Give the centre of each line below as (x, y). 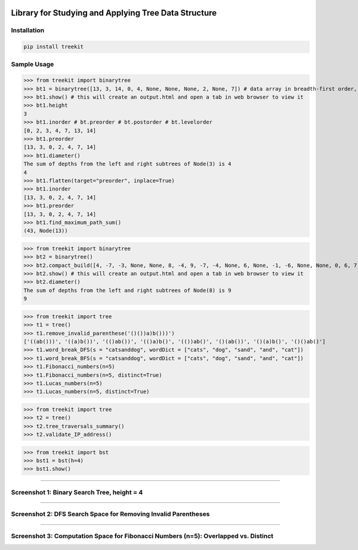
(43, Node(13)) (46, 231)
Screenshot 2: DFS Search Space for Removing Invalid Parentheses (110, 514)
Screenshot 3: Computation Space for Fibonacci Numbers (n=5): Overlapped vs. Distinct (142, 536)
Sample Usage (33, 64)
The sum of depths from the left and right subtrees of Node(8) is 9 (127, 290)
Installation (28, 30)
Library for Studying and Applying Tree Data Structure (114, 13)
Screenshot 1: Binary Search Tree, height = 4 (77, 492)
